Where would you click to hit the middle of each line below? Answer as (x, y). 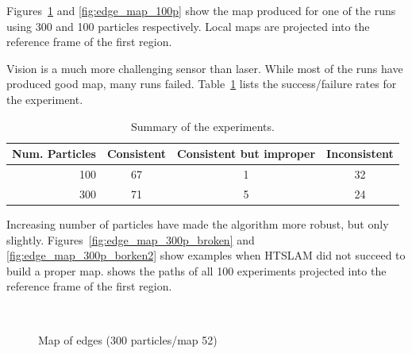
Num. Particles (54, 154)
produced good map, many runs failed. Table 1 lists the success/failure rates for (202, 84)
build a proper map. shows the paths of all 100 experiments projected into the (196, 270)
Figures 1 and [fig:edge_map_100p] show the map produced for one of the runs (201, 10)
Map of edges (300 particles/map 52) (128, 339)
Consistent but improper (246, 154)
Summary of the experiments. (202, 126)
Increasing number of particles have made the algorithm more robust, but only (198, 223)
